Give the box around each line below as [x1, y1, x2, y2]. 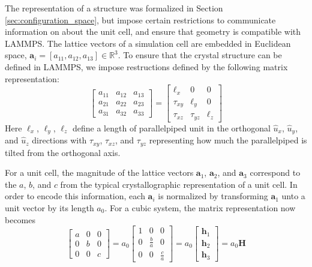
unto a [281, 190, 305, 202]
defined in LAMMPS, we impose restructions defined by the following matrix [5, 60, 288, 73]
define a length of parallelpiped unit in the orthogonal [72, 121, 271, 134]
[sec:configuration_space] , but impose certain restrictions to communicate [5, 13, 276, 26]
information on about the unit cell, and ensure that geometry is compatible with [5, 25, 301, 38]
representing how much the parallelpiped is [149, 134, 307, 146]
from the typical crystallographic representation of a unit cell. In [60, 178, 298, 190]
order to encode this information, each [5, 190, 145, 202]
